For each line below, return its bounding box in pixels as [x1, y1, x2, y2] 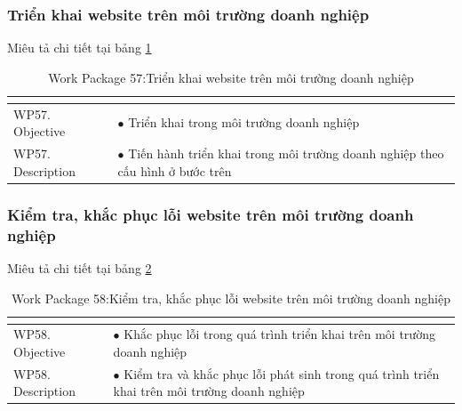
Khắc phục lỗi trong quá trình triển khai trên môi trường [123, 325, 435, 343]
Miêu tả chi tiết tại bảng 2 [7, 258, 152, 277]
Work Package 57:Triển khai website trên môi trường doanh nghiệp [48, 68, 414, 86]
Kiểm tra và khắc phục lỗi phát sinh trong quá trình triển [123, 364, 440, 383]
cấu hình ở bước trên [117, 161, 232, 180]
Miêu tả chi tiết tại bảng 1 [7, 38, 152, 57]
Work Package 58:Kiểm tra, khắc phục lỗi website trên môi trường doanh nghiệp [12, 288, 450, 307]
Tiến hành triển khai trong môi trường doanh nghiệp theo [128, 144, 444, 163]
